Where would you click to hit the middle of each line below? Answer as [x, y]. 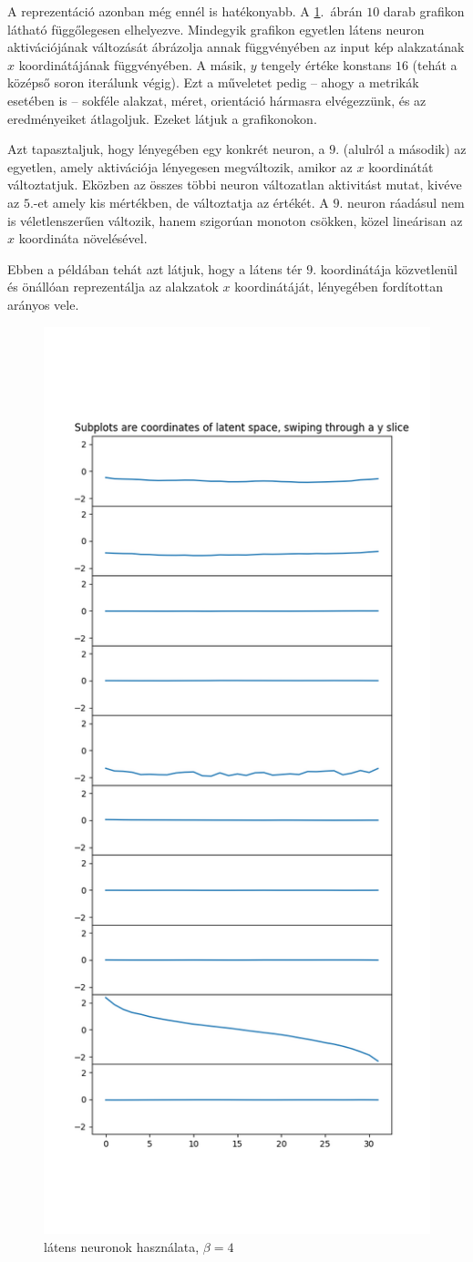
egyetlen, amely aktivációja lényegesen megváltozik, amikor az [180, 166]
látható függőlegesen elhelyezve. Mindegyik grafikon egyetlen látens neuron [216, 29]
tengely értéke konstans [326, 64]
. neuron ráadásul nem [402, 202]
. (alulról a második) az [401, 149]
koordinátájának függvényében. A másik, [133, 64]
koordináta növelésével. [83, 238]
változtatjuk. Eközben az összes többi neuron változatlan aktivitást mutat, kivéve [235, 185]
